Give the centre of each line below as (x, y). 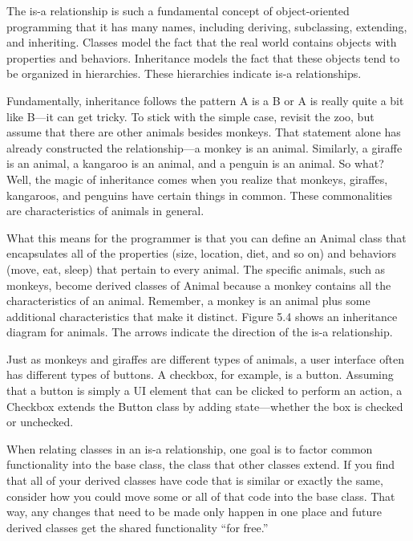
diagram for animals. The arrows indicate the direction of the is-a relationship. (200, 332)
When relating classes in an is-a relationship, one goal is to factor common (190, 448)
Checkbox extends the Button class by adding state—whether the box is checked (205, 406)
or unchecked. (40, 422)
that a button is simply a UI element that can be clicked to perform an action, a (204, 390)
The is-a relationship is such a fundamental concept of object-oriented (178, 10)
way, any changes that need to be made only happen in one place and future (194, 512)
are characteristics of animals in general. (105, 211)
